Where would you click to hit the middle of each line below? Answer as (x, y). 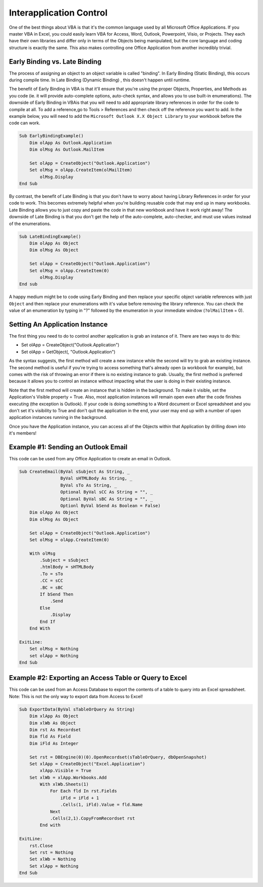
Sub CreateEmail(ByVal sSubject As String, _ (75, 472)
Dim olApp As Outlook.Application (71, 143)
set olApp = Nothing (54, 656)
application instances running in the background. (58, 417)
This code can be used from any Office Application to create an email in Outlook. (90, 459)
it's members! (23, 433)
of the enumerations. (30, 224)
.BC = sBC (51, 587)
